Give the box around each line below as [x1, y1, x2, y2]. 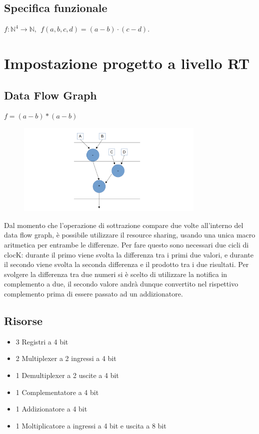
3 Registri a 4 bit [15, 336, 68, 346]
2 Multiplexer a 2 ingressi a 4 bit [15, 353, 116, 363]
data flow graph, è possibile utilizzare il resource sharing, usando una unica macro [4, 229, 255, 240]
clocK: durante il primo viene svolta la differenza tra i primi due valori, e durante [4, 249, 253, 259]
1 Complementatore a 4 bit [15, 386, 99, 397]
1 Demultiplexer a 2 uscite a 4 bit [15, 369, 119, 380]
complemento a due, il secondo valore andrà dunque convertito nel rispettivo [4, 278, 238, 289]
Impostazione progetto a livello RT [4, 52, 250, 73]
